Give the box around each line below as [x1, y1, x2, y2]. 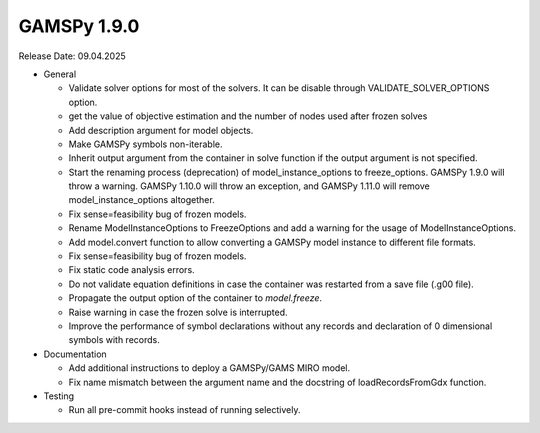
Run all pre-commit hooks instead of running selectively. [68, 404, 301, 416]
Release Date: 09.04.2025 [18, 50, 127, 62]
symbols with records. [68, 334, 160, 346]
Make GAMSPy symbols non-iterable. [68, 138, 224, 150]
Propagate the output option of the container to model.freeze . [68, 292, 323, 304]
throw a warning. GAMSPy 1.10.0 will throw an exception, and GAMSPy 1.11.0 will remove [68, 180, 430, 192]
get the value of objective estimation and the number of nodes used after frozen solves [68, 110, 428, 122]
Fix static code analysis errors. [68, 264, 195, 276]
